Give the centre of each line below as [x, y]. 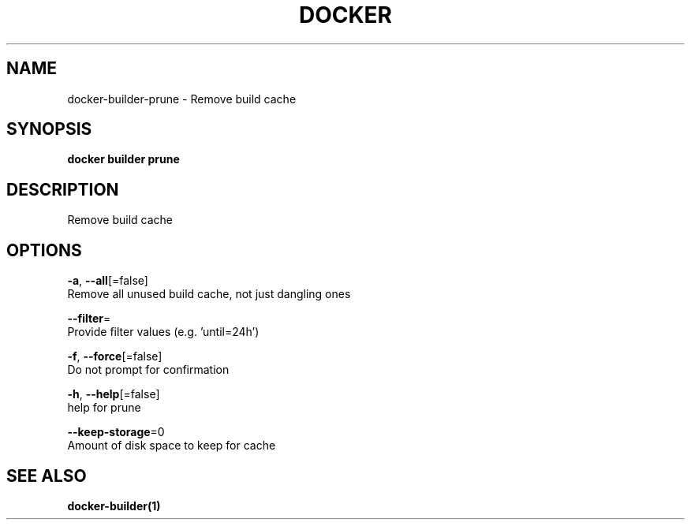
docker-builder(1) [114, 505]
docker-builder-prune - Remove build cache [182, 99]
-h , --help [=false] [114, 394]
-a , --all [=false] [108, 281]
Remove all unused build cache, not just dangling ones [209, 294]
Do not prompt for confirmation [148, 370]
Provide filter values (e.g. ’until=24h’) [163, 332]
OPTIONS [44, 250]
